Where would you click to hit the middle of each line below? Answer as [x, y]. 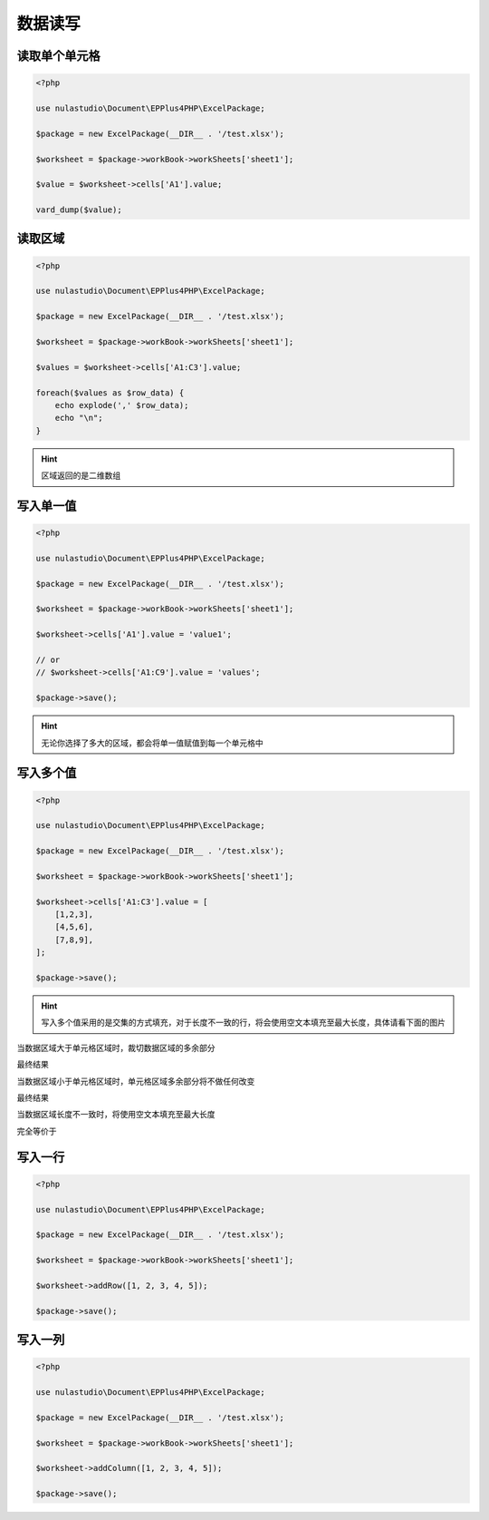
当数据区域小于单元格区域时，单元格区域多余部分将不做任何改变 [136, 1081]
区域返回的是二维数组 [81, 475]
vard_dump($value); [79, 210]
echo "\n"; [79, 418]
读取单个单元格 [58, 56]
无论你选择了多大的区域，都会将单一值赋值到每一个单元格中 [152, 743]
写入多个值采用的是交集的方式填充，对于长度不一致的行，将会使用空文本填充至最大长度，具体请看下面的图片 [243, 1023]
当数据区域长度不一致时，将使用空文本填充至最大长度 [116, 1115]
